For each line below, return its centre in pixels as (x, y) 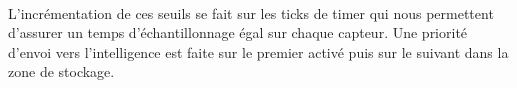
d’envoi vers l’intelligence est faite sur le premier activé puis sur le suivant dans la (258, 51)
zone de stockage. (61, 71)
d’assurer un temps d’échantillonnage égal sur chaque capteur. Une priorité (238, 32)
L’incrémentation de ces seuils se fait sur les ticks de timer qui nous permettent (251, 12)
